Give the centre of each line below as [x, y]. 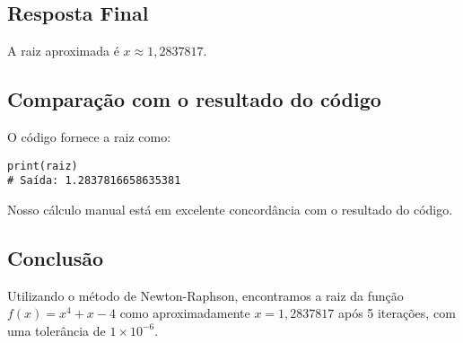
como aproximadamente [185, 313]
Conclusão [56, 257]
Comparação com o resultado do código [194, 99]
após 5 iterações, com [397, 313]
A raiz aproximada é [63, 51]
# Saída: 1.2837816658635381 [94, 181]
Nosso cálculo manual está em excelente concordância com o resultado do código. [230, 209]
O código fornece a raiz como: [89, 136]
